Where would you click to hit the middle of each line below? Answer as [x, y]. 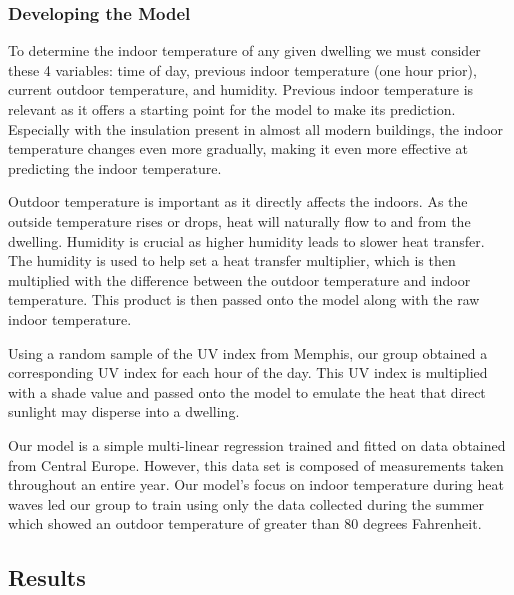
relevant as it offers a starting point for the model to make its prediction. [232, 109]
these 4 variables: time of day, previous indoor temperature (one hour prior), [242, 69]
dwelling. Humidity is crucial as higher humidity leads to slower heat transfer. [246, 240]
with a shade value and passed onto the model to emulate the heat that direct [247, 391]
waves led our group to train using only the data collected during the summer [246, 503]
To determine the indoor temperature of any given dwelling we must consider [244, 50]
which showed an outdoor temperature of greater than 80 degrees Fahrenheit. [245, 523]
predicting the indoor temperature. [115, 167]
